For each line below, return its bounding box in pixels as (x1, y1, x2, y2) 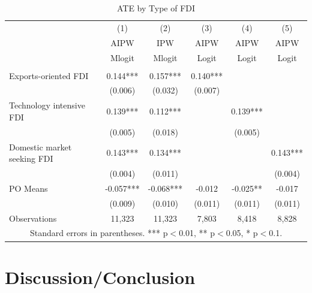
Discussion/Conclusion (5, 264, 196, 289)
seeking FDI (9, 152, 53, 165)
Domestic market (9, 140, 72, 153)
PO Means (9, 182, 48, 194)
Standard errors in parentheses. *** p (29, 226, 168, 239)
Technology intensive (9, 99, 85, 111)
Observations (9, 212, 57, 224)
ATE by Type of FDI (116, 2, 196, 14)
